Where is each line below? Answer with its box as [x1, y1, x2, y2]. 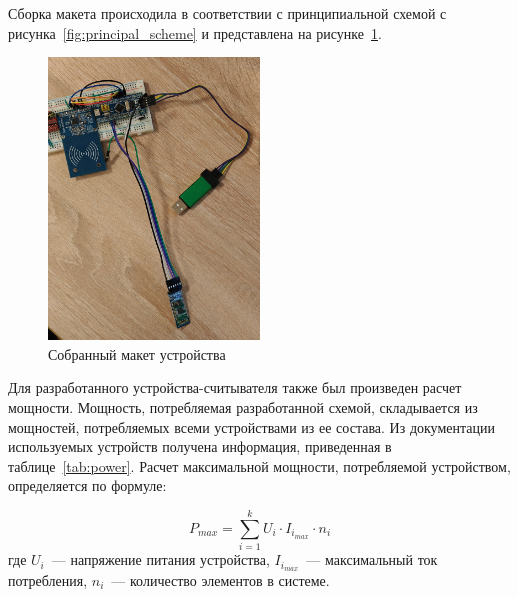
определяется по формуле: [8, 475, 167, 496]
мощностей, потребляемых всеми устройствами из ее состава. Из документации [8, 416, 495, 437]
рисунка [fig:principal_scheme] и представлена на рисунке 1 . [8, 22, 382, 43]
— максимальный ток [306, 549, 438, 570]
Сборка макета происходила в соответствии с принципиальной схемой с [8, 3, 447, 23]
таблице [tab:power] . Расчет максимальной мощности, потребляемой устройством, [8, 455, 511, 476]
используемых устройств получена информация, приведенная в [8, 436, 392, 457]
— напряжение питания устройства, [51, 549, 270, 570]
